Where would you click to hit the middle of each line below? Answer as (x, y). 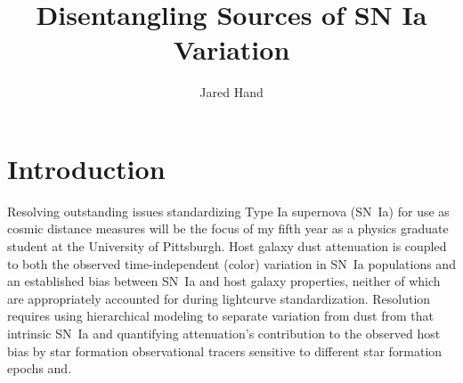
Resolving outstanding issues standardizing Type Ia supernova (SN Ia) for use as (228, 211)
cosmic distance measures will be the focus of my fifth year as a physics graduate (228, 228)
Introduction (86, 168)
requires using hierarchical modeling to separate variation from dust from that (220, 316)
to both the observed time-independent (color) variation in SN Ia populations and (231, 263)
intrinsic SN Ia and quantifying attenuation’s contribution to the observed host (224, 333)
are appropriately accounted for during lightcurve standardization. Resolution (219, 298)
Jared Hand (231, 92)
